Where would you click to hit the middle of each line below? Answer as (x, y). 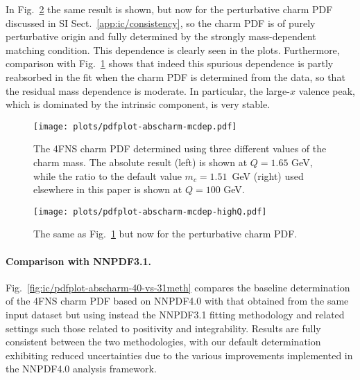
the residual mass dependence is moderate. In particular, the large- (148, 90)
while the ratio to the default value (108, 175)
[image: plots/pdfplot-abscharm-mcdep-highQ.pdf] (150, 211)
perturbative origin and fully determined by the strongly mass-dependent (161, 36)
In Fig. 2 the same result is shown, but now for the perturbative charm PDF (169, 9)
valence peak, (327, 90)
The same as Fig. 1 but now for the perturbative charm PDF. (165, 234)
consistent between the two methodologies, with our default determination (163, 342)
